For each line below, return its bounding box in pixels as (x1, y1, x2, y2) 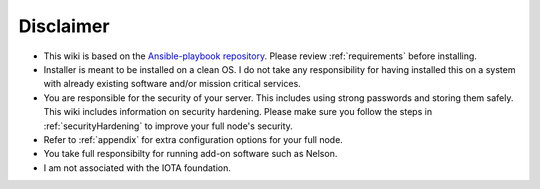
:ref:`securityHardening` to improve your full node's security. (43, 120, 294, 132)
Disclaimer (18, 15, 110, 37)
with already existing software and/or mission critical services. (43, 78, 302, 90)
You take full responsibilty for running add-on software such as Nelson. (43, 148, 338, 160)
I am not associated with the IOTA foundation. (43, 161, 232, 174)
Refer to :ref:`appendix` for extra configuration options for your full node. (43, 133, 344, 145)
